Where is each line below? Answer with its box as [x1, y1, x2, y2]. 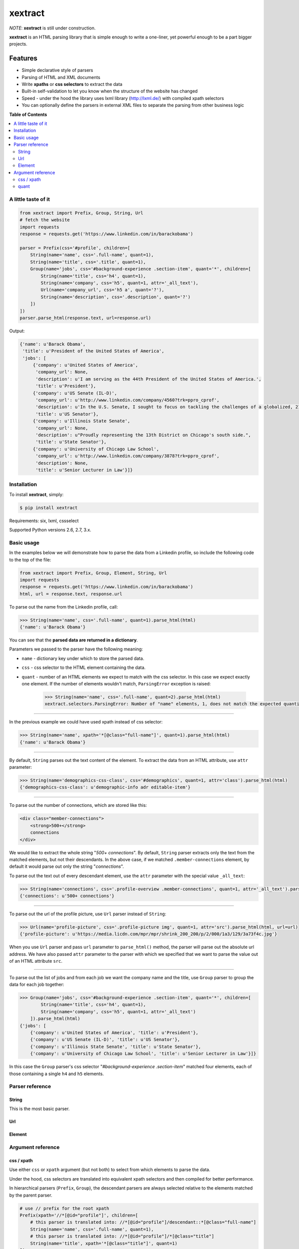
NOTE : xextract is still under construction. [9, 25, 96, 31]
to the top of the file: [9, 557, 51, 563]
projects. [9, 41, 27, 47]
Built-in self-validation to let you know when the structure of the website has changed [21, 88, 198, 94]
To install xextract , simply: [9, 491, 64, 497]
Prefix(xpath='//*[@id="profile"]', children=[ [19, 1212, 138, 1218]
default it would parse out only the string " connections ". [9, 863, 124, 869]
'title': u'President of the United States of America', [22, 348, 164, 354]
